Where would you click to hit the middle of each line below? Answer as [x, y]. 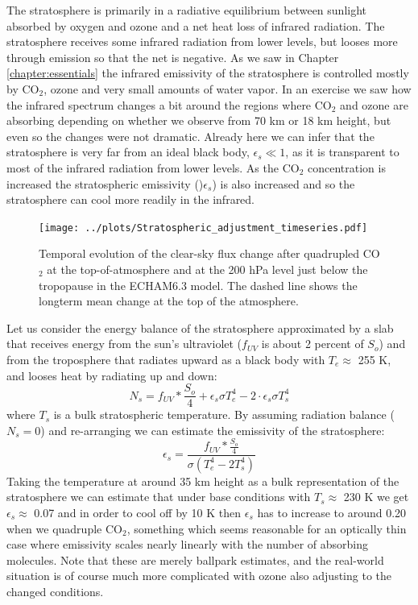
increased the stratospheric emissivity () [105, 183]
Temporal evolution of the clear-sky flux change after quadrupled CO [209, 253]
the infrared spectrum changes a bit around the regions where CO [169, 104]
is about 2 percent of [312, 344]
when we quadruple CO [64, 528]
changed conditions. [55, 591]
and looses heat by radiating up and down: [112, 375]
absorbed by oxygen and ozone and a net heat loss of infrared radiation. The [196, 25]
